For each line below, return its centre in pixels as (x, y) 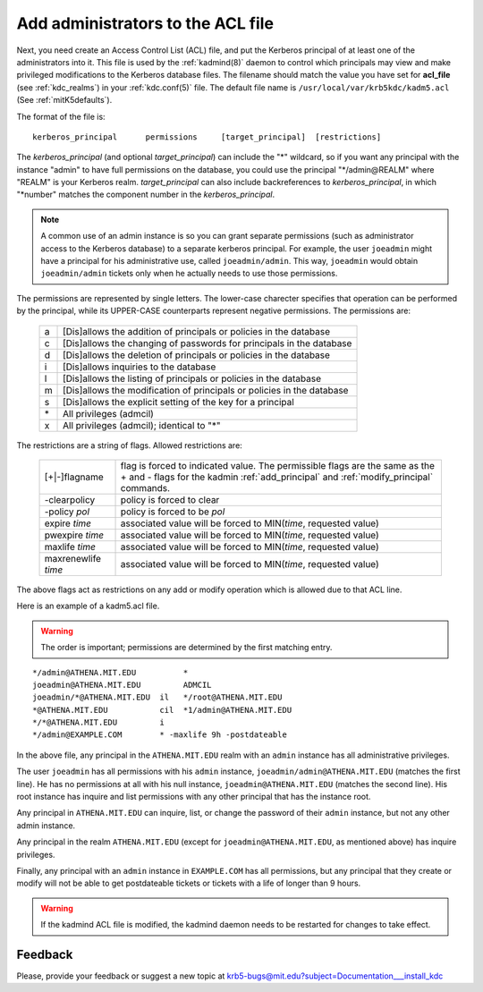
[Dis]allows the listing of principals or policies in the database (192, 378)
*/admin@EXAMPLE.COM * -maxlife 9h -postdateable (160, 735)
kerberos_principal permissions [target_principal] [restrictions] (207, 137)
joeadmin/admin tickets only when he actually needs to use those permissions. (189, 274)
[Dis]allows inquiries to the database (140, 367)
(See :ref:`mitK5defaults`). (64, 100)
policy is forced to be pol (173, 512)
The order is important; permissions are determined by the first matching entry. (186, 648)
